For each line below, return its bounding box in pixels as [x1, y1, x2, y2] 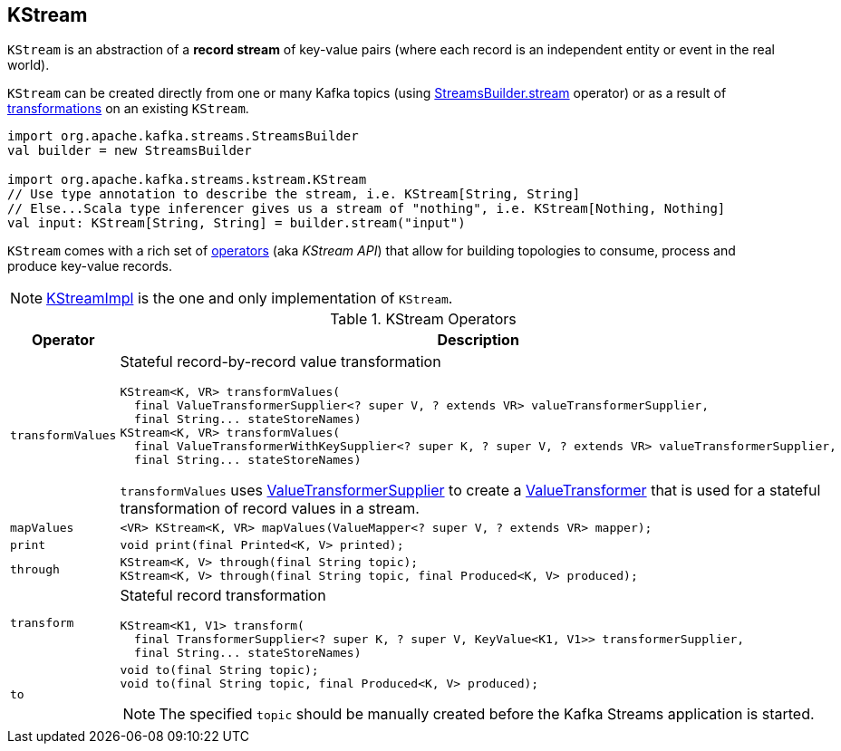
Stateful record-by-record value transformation [120, 352, 441, 371]
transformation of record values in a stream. [120, 499, 420, 518]
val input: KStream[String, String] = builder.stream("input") [7, 216, 466, 231]
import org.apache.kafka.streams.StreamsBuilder [7, 129, 359, 144]
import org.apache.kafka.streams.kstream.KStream [7, 172, 367, 188]
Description [437, 331, 519, 350]
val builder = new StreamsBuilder [7, 143, 252, 159]
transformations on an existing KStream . [7, 101, 249, 117]
